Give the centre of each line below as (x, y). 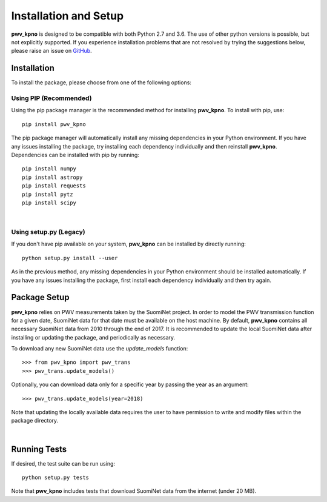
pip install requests (54, 186)
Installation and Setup (68, 16)
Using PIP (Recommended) (51, 98)
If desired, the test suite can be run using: (63, 463)
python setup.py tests (56, 478)
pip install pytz (48, 194)
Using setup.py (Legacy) (48, 232)
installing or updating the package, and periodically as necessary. (93, 337)
